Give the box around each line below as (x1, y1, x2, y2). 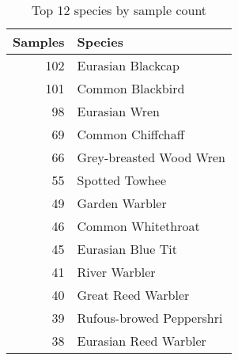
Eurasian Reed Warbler (77, 332, 206, 350)
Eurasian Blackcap (77, 56, 180, 74)
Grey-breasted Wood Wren (77, 148, 226, 166)
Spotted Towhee (77, 171, 166, 189)
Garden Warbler (77, 194, 167, 212)
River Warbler (77, 263, 156, 281)
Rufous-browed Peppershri (77, 309, 223, 327)
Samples (13, 32, 65, 51)
